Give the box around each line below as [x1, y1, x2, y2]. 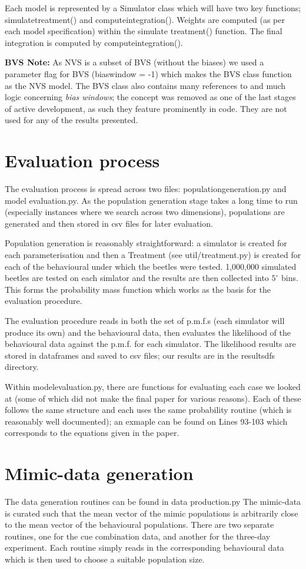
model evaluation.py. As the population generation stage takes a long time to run [5, 194, 298, 206]
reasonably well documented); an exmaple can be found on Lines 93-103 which [5, 415, 288, 427]
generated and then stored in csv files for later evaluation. [5, 217, 213, 229]
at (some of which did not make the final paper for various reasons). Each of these [5, 392, 301, 404]
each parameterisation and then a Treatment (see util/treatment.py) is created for [5, 249, 301, 261]
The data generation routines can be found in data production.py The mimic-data [5, 495, 301, 508]
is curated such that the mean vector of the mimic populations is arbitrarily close [5, 507, 298, 519]
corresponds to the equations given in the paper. [5, 426, 179, 439]
